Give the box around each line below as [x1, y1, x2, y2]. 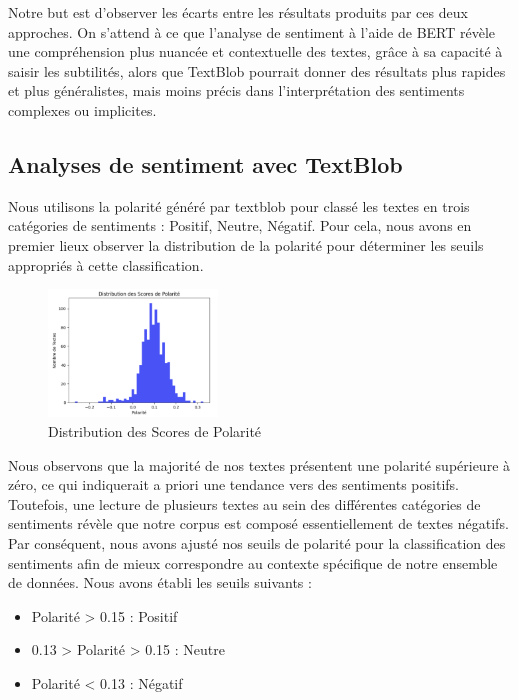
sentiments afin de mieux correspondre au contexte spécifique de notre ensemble [8, 552, 498, 573]
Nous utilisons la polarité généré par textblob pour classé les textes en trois [8, 195, 470, 216]
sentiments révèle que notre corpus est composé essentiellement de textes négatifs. [8, 513, 509, 534]
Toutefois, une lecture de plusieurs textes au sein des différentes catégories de [8, 493, 481, 514]
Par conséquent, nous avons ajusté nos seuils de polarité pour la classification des [8, 533, 506, 554]
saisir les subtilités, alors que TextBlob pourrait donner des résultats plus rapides [8, 60, 506, 81]
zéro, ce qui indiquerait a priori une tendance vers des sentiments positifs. [8, 474, 459, 495]
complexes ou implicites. [8, 99, 157, 120]
